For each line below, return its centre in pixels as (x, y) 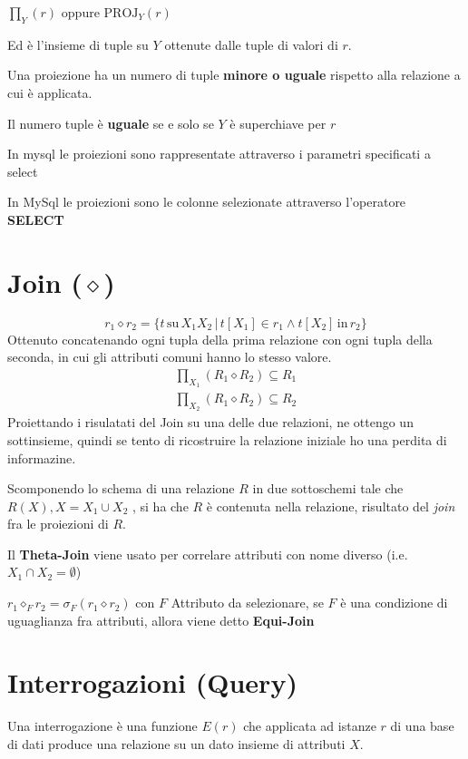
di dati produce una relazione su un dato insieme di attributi (176, 743)
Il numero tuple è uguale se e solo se (111, 123)
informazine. (42, 457)
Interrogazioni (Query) (152, 682)
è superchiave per (278, 123)
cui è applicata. (50, 92)
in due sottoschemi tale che (328, 488)
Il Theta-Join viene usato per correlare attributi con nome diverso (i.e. (208, 554)
